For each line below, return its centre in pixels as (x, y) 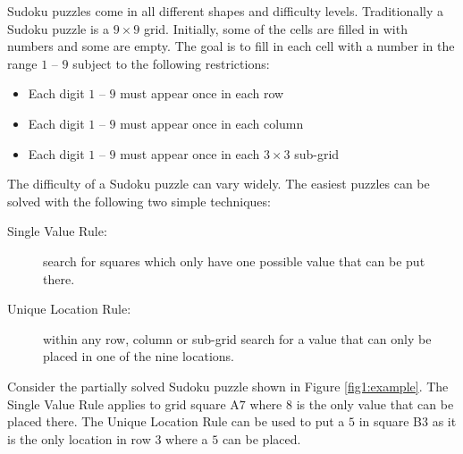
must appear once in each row (202, 93)
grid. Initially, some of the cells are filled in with (275, 28)
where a (187, 438)
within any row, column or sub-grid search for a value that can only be (237, 338)
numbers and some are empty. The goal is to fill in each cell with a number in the (231, 46)
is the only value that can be (375, 404)
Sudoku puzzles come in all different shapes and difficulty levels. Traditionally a (226, 11)
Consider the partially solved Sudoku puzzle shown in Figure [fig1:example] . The (228, 386)
